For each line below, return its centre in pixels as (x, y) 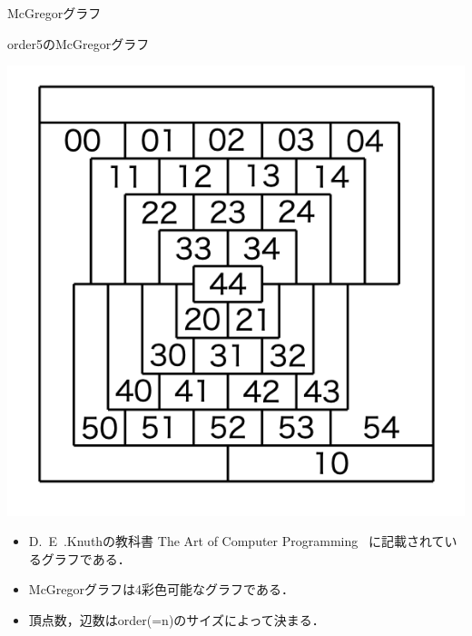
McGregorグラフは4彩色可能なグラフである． (161, 589)
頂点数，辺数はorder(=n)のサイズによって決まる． (177, 619)
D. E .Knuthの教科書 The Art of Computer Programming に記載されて (236, 541)
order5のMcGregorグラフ (79, 43)
